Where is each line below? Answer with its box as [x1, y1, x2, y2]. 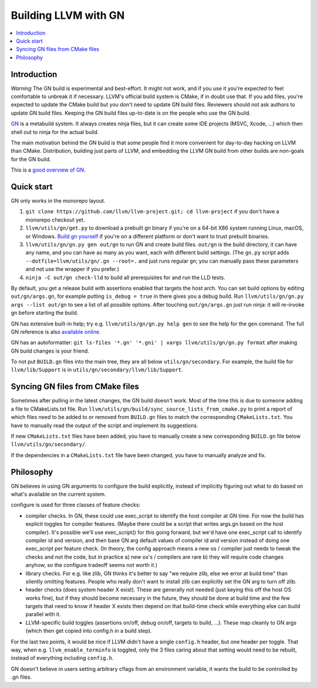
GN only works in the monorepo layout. [11, 197, 106, 204]
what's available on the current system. [11, 491, 106, 498]
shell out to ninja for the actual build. [11, 128, 99, 135]
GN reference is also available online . [11, 328, 101, 335]
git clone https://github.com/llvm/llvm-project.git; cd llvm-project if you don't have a [25, 208, 279, 215]
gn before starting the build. [11, 309, 79, 317]
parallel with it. [25, 611, 61, 618]
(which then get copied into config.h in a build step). [25, 627, 152, 635]
